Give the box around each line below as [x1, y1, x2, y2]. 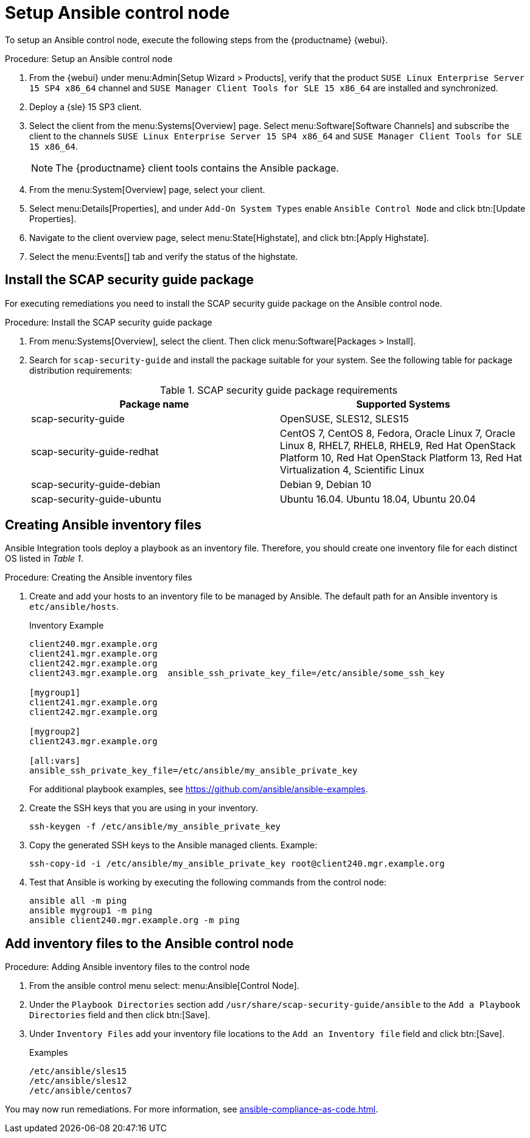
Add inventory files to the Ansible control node [5, 935, 294, 951]
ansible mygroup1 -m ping [29, 906, 153, 916]
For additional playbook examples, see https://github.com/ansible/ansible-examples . [29, 784, 368, 795]
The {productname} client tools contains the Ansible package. [55, 161, 339, 174]
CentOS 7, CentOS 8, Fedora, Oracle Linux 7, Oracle [280, 427, 515, 439]
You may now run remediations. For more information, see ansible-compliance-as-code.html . [5, 1104, 378, 1115]
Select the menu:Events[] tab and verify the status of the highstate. [29, 251, 298, 262]
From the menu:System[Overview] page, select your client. [29, 184, 265, 195]
